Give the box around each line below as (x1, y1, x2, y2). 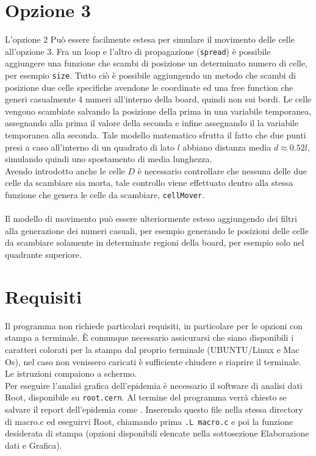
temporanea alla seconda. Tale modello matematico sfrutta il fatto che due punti (5, 129, 306, 141)
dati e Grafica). (5, 438, 62, 451)
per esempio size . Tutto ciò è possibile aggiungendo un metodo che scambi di (5, 68, 296, 81)
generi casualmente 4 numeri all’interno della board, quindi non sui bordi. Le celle (5, 93, 312, 105)
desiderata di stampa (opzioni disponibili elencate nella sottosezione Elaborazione (5, 427, 309, 440)
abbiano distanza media (182, 140, 271, 153)
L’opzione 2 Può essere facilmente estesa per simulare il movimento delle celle (5, 33, 295, 46)
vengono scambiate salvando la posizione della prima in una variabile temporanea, (5, 104, 312, 117)
